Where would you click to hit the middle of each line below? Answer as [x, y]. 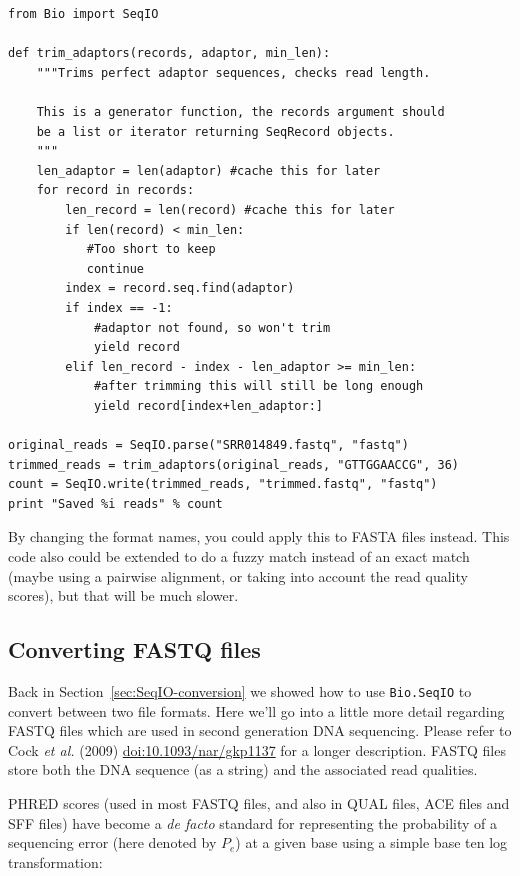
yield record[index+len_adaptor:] [208, 405]
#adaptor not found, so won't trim [212, 327]
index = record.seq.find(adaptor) [180, 288]
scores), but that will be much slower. [123, 595]
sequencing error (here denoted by [112, 842]
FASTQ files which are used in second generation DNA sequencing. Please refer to [260, 730]
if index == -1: [119, 307]
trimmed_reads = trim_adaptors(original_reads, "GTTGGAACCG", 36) [234, 464]
